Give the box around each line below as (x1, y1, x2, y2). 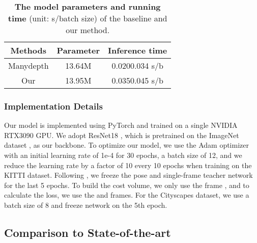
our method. (66, 24, 110, 36)
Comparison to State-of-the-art (4, 224, 171, 240)
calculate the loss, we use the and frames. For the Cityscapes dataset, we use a (4, 190, 249, 200)
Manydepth (8, 60, 49, 71)
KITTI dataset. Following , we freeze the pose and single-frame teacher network (4, 170, 253, 180)
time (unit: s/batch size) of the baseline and (8, 12, 167, 24)
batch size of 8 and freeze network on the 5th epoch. (4, 199, 167, 210)
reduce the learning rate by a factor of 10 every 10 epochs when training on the (4, 159, 252, 170)
